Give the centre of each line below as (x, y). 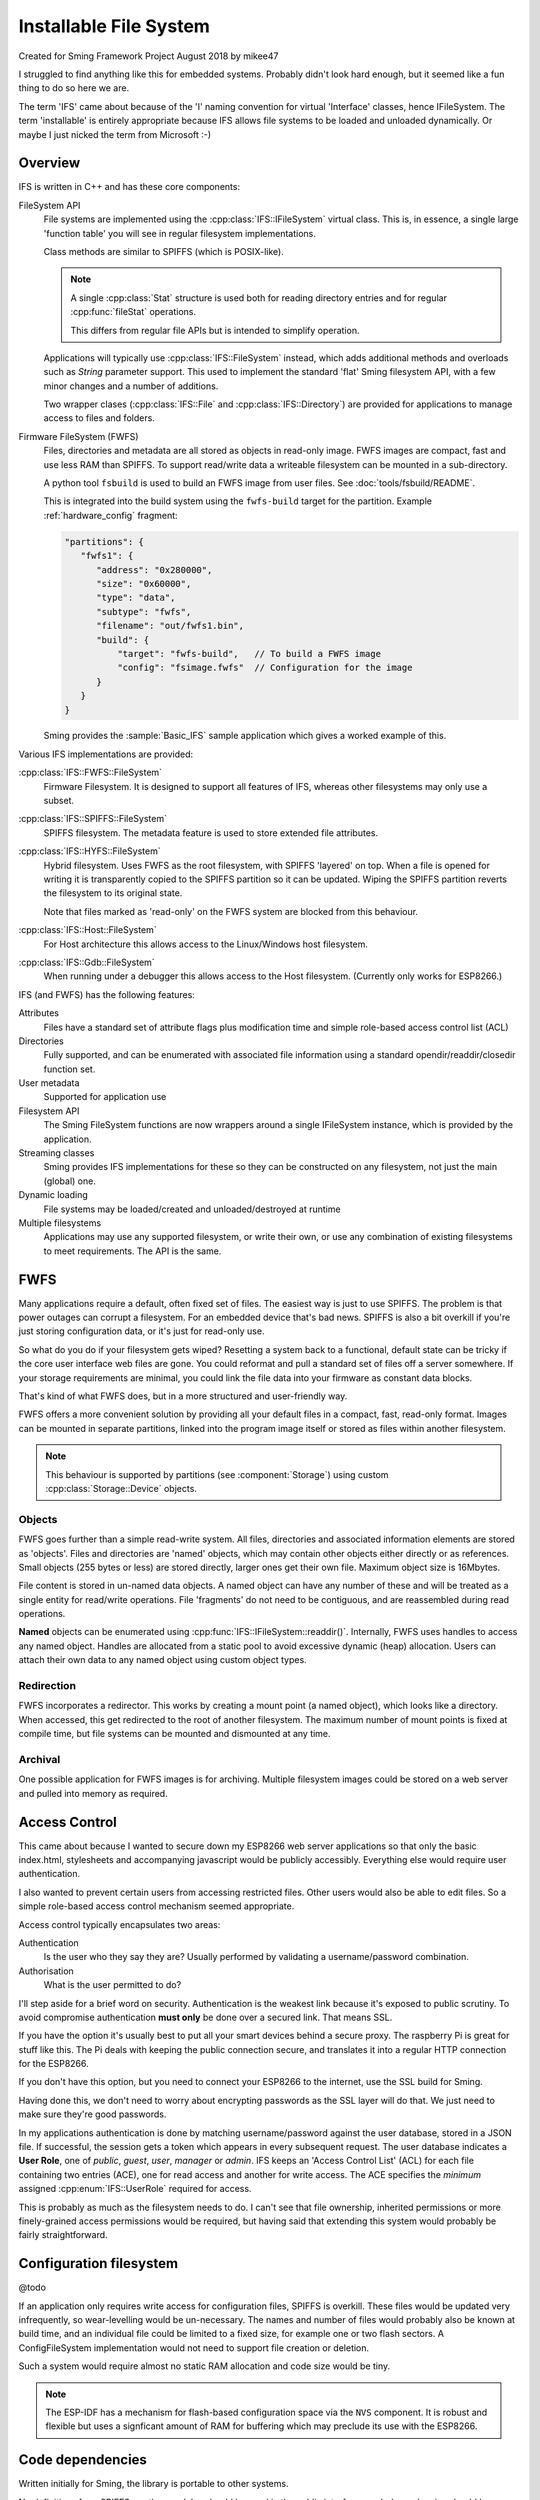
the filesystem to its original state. (113, 893)
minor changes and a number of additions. (131, 386)
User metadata (49, 1083)
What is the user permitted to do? (112, 1985)
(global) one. (70, 1181)
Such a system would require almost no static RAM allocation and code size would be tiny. (204, 2366)
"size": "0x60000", (144, 583)
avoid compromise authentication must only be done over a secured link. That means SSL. (205, 2017)
